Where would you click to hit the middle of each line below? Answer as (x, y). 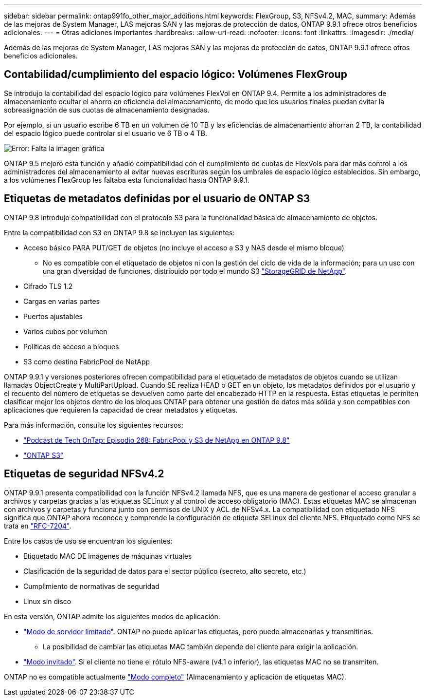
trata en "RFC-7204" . (38, 526)
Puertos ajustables (53, 316)
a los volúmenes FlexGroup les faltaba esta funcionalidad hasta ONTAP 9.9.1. (127, 180)
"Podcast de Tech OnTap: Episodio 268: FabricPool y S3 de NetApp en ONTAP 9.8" (157, 440)
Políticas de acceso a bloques (71, 346)
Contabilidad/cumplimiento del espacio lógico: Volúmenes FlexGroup (176, 75)
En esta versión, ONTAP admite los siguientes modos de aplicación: (112, 616)
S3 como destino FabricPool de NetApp (87, 361)
